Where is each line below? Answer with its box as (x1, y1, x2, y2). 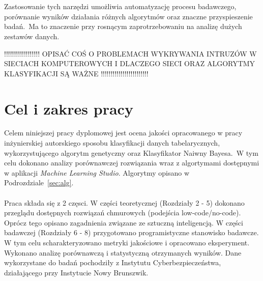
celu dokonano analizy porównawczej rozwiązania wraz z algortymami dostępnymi (4, 157, 259, 168)
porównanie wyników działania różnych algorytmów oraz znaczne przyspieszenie (4, 11, 253, 21)
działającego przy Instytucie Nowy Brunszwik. (4, 267, 149, 277)
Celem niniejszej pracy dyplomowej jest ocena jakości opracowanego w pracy (4, 127, 243, 138)
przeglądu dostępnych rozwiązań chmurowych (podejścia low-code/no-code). (4, 207, 241, 218)
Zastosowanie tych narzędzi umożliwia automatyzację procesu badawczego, (4, 1, 237, 12)
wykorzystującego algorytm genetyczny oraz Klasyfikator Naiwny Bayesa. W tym (4, 147, 258, 158)
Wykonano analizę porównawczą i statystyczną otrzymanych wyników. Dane (4, 247, 242, 258)
